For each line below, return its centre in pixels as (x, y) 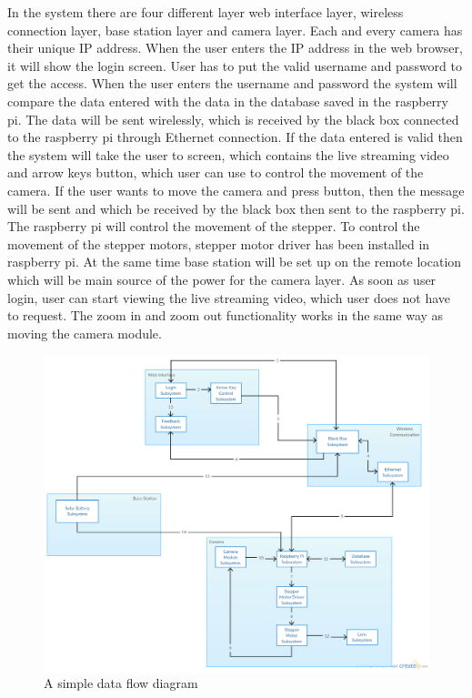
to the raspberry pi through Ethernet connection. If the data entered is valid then (235, 137)
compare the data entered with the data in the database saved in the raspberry (228, 101)
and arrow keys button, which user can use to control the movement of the (216, 172)
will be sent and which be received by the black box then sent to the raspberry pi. (236, 208)
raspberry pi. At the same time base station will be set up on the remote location (235, 262)
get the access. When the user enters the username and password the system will (232, 83)
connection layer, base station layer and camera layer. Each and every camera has (235, 30)
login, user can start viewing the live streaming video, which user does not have (229, 297)
